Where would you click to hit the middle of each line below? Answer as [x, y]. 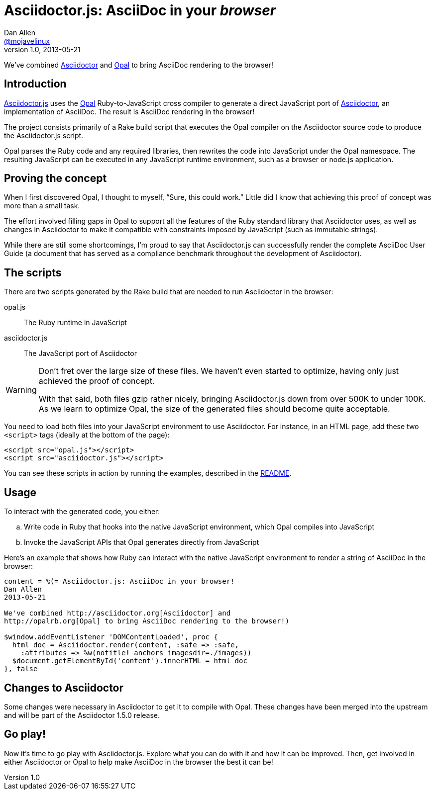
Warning [21, 390]
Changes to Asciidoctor [64, 688]
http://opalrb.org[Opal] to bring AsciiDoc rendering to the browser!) [147, 621]
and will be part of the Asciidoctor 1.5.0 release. [82, 715]
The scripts [33, 272]
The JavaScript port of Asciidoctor [80, 353]
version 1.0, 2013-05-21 [42, 49]
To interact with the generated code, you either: [82, 512]
